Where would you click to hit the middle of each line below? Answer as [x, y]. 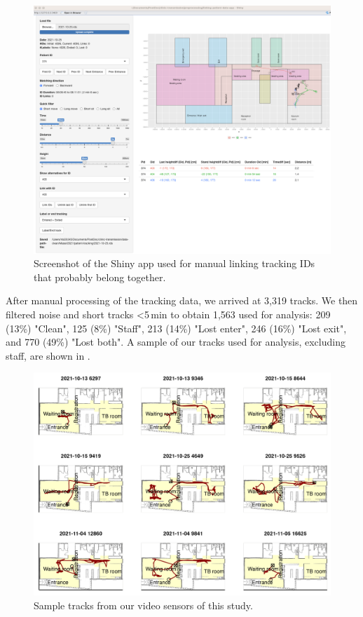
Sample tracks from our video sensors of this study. [143, 605]
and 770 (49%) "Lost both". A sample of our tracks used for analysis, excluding [176, 342]
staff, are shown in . [48, 355]
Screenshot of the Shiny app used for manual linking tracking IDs [174, 263]
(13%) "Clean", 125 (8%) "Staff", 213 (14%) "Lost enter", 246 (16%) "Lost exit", [176, 328]
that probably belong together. [100, 277]
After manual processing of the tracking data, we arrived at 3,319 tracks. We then [182, 300]
